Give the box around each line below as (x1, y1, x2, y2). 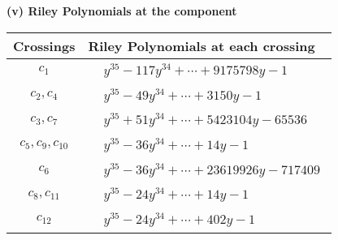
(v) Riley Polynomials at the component (6, 2, 237, 19)
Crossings (13, 36, 76, 55)
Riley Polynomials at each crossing (88, 36, 315, 55)
